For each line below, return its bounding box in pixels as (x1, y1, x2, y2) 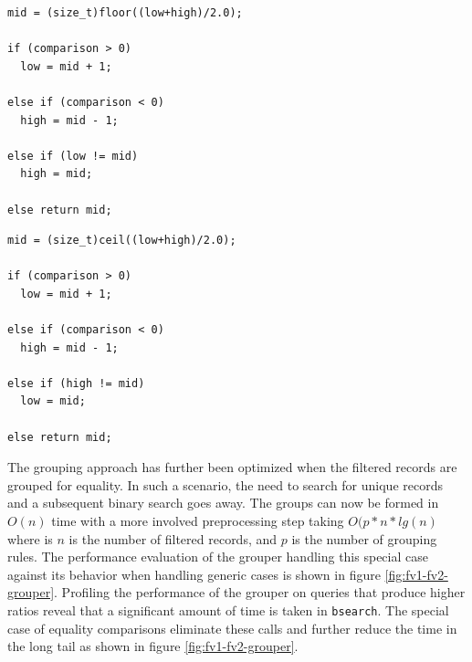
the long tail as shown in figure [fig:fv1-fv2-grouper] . (7, 636, 299, 656)
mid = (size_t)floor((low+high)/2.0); (7, 6, 243, 19)
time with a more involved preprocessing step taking (51, 511, 344, 531)
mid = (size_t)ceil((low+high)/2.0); (7, 234, 236, 247)
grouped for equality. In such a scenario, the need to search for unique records (7, 475, 443, 494)
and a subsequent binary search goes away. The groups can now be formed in (7, 493, 439, 512)
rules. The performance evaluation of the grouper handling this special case (7, 547, 428, 566)
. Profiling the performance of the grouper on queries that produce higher (54, 583, 466, 602)
